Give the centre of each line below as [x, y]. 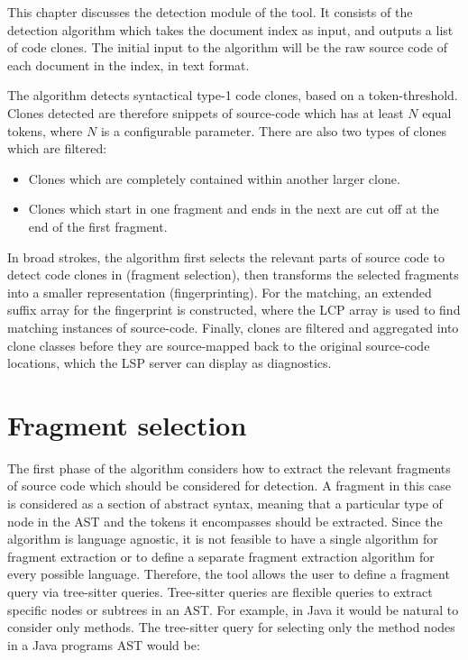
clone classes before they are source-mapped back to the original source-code [219, 345]
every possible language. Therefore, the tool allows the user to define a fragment [229, 574]
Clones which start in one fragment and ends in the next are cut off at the [234, 209]
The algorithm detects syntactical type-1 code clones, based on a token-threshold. [233, 95]
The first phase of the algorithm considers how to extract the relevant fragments [229, 467]
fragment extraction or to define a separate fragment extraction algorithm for [221, 556]
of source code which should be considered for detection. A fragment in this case [229, 486]
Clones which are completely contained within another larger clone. [214, 178]
